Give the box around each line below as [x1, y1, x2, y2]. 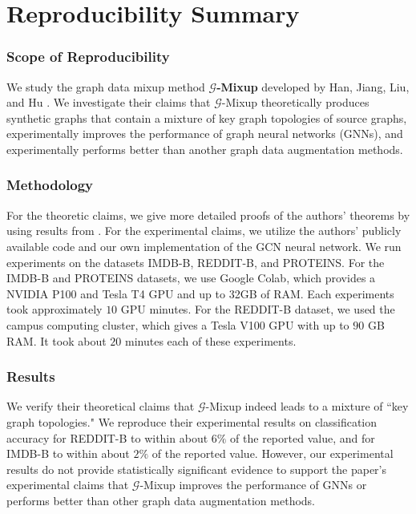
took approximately [6, 301, 103, 318]
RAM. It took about [6, 332, 107, 349]
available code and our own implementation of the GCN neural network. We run [6, 237, 402, 254]
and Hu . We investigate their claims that [6, 94, 211, 111]
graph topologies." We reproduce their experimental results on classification [6, 413, 378, 430]
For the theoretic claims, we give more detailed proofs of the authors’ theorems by [6, 206, 410, 223]
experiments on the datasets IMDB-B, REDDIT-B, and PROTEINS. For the [6, 253, 385, 270]
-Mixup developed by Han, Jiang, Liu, [216, 78, 410, 95]
